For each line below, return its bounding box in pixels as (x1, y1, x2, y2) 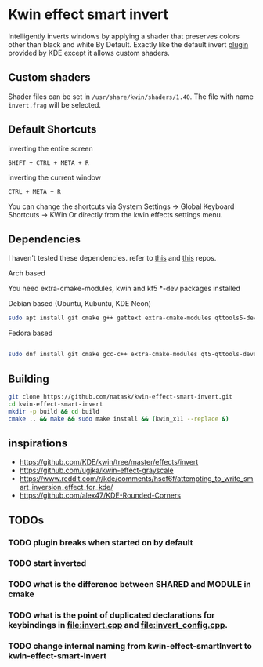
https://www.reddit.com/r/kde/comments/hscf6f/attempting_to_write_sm (19, 474, 254, 483)
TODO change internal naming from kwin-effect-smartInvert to (8, 641, 252, 652)
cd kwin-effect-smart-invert (8, 400, 103, 408)
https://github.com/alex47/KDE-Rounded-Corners (19, 490, 182, 500)
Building (8, 372, 49, 385)
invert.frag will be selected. (8, 100, 102, 109)
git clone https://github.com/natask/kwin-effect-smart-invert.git (8, 392, 233, 401)
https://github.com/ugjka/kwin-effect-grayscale (19, 465, 174, 476)
